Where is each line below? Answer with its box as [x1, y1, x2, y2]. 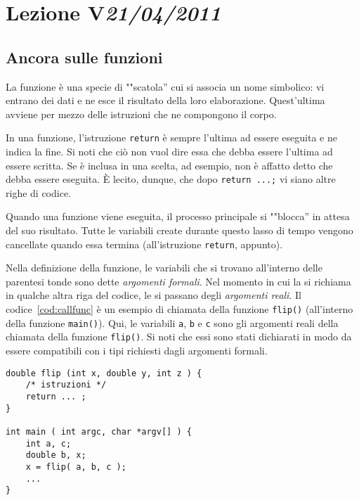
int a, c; [25, 438, 72, 449]
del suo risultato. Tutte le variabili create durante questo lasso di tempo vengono [6, 223, 353, 238]
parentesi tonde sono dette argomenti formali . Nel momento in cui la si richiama [6, 274, 351, 288]
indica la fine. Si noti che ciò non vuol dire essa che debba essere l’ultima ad [6, 144, 333, 159]
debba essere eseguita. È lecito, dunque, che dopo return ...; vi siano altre [6, 172, 336, 186]
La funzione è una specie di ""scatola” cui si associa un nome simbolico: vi [6, 79, 325, 94]
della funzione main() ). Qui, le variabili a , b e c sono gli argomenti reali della [6, 315, 339, 330]
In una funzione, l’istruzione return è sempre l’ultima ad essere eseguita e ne [6, 130, 337, 145]
